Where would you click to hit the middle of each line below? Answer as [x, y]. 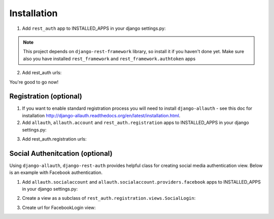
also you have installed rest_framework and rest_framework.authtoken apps [109, 59]
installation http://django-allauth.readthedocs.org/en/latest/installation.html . [101, 115]
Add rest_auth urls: [42, 73]
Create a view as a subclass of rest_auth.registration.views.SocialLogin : [109, 198]
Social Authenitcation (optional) [61, 154]
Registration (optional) [46, 96]
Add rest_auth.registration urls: [54, 139]
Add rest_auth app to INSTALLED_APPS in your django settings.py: [94, 28]
